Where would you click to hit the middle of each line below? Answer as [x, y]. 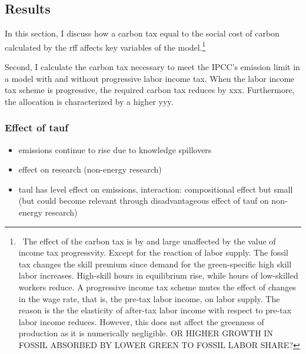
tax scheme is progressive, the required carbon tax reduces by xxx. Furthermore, [150, 90]
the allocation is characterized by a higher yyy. [89, 101]
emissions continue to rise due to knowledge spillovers [115, 149]
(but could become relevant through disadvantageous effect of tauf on [144, 201]
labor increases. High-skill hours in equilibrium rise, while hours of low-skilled [158, 275]
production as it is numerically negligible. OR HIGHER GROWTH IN [146, 333]
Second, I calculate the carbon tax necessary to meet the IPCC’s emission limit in [152, 67]
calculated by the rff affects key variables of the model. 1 [105, 46]
